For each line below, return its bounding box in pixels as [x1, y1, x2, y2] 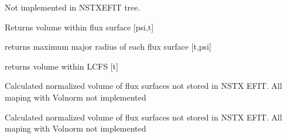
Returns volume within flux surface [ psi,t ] [5, 20, 154, 33]
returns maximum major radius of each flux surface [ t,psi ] [5, 40, 211, 53]
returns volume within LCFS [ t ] [5, 60, 118, 72]
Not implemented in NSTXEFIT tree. [5, 1, 141, 13]
